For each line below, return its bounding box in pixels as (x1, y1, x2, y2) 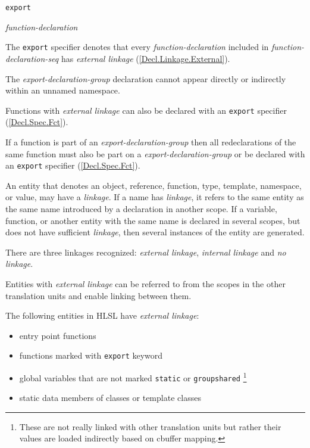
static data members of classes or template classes (19, 391, 201, 404)
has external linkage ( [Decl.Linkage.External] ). (61, 52, 230, 64)
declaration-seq (5, 52, 59, 64)
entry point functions (19, 329, 96, 341)
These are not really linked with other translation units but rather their (19, 420, 281, 433)
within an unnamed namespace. (5, 84, 120, 97)
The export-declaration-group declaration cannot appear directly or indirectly (5, 72, 286, 85)
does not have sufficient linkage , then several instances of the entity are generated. (5, 226, 305, 238)
